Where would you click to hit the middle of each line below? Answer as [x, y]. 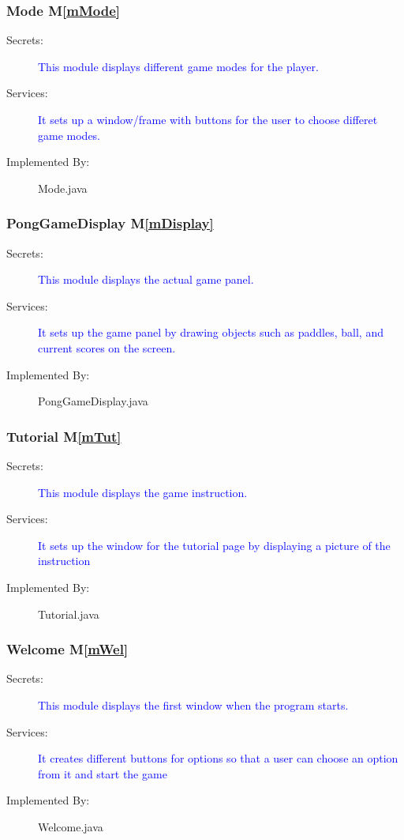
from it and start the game [103, 773]
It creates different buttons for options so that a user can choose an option [218, 758]
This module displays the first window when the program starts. [193, 704]
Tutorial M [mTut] [64, 436]
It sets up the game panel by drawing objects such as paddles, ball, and [211, 332]
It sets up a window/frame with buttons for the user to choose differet [208, 119]
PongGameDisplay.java [93, 401]
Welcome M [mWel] [67, 649]
